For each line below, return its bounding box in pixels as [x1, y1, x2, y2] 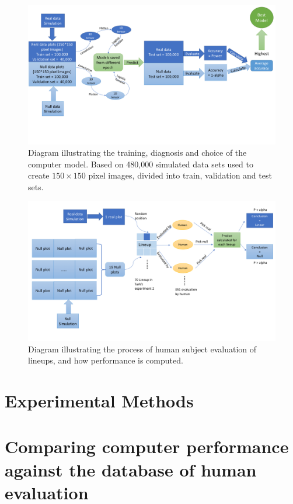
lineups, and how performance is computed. [28, 354, 183, 366]
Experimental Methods [5, 388, 194, 412]
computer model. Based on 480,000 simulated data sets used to [28, 157, 253, 170]
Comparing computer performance [5, 434, 289, 458]
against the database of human [5, 457, 257, 481]
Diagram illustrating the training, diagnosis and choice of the [28, 146, 247, 159]
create [28, 169, 50, 181]
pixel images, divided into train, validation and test [88, 169, 272, 181]
